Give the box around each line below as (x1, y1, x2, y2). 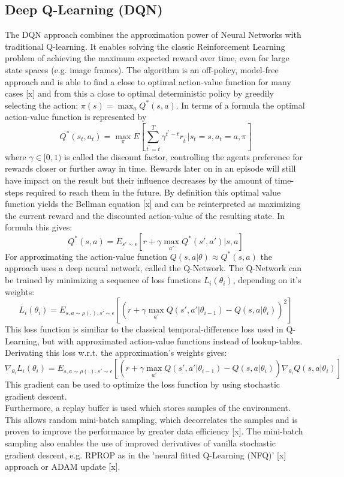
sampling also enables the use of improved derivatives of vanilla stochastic (5, 437, 276, 449)
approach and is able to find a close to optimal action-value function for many (5, 75, 291, 88)
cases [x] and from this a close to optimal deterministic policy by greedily (5, 87, 274, 100)
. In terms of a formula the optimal (176, 98, 305, 111)
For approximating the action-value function (5, 250, 167, 262)
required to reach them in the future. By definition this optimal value (26, 185, 281, 198)
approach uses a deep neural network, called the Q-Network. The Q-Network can (5, 262, 301, 274)
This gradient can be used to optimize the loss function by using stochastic (5, 378, 280, 391)
